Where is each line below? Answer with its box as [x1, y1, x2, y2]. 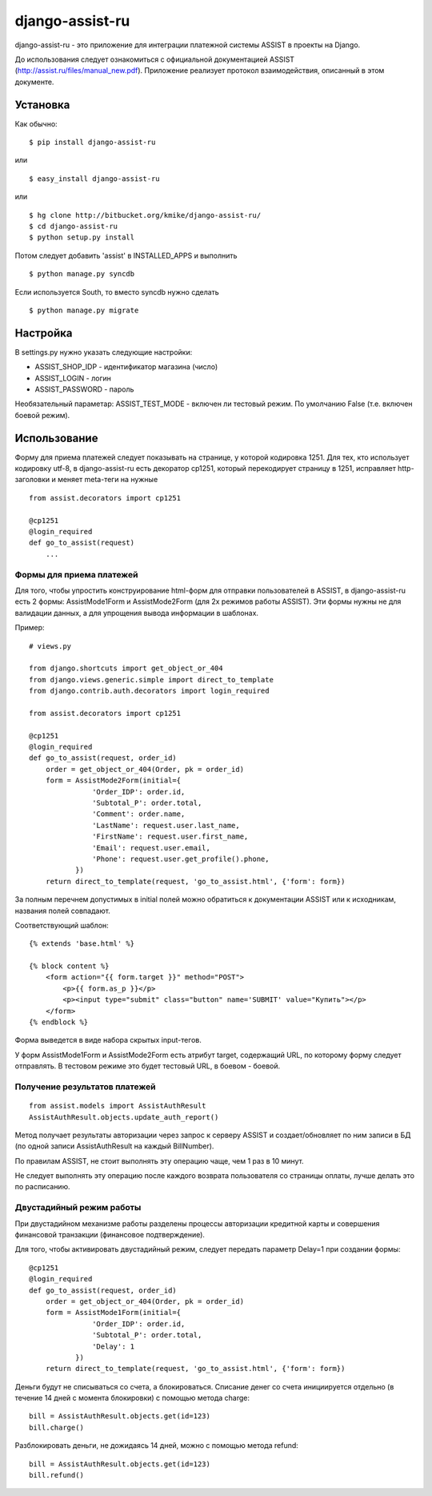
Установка [14, 98, 70, 111]
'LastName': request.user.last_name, [92, 821, 240, 830]
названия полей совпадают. [14, 906, 111, 915]
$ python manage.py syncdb [29, 269, 135, 279]
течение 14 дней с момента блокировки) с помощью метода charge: [14, 1393, 250, 1403]
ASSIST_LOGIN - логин [34, 373, 111, 383]
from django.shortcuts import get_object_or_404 [29, 664, 223, 673]
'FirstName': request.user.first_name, [92, 832, 249, 841]
